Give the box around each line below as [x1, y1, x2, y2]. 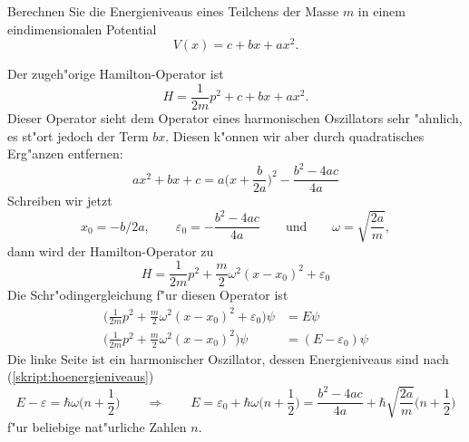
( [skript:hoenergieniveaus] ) [7, 367, 154, 386]
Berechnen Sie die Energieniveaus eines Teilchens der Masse [7, 2, 339, 20]
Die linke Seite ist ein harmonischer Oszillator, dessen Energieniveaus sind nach [7, 349, 449, 368]
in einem [357, 2, 405, 20]
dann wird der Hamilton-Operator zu [7, 241, 214, 260]
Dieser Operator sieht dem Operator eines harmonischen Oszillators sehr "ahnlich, [7, 108, 463, 127]
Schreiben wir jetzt [7, 191, 112, 210]
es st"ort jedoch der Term [7, 126, 149, 145]
